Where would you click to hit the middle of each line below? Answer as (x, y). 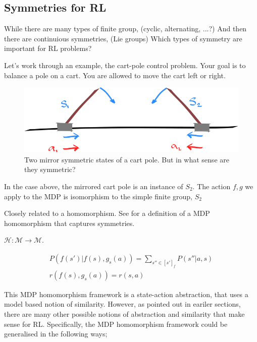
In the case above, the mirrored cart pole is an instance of (94, 186)
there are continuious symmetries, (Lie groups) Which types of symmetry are (123, 38)
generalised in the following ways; (56, 334)
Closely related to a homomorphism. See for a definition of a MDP (107, 213)
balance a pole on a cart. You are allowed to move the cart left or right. (115, 75)
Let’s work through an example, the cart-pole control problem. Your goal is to (125, 65)
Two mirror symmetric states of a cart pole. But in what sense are (127, 159)
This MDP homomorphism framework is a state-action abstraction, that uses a (126, 294)
